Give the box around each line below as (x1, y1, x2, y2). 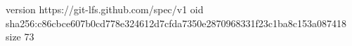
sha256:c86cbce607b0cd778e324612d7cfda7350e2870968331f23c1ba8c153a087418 (6, 15, 347, 30)
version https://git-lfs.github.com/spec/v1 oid (6, 2, 204, 16)
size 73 (6, 29, 34, 44)
